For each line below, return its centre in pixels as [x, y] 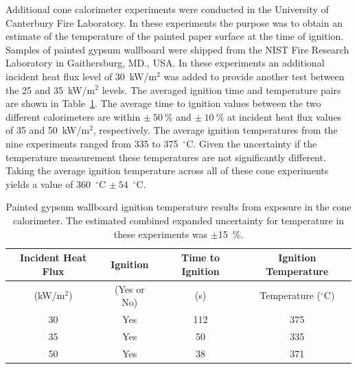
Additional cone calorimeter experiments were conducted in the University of [167, 9]
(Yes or [129, 288]
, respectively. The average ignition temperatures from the [215, 130]
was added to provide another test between [254, 76]
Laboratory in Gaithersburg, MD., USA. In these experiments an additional [165, 63]
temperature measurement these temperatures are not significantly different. [166, 157]
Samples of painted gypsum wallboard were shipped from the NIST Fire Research [177, 49]
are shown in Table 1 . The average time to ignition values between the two [163, 103]
